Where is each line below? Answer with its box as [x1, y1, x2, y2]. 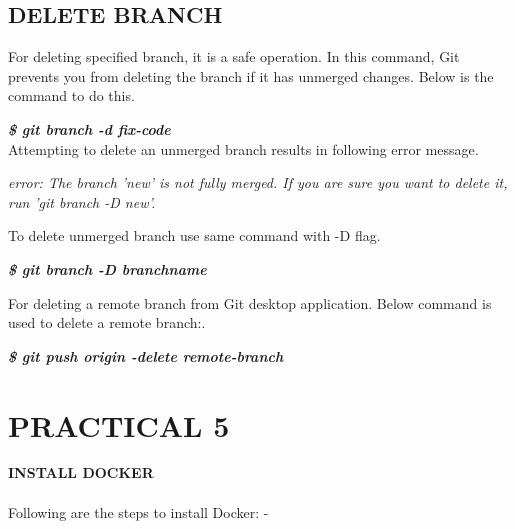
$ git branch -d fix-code [8, 118, 171, 139]
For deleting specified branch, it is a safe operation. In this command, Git [8, 46, 460, 67]
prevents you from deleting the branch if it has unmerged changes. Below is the [8, 65, 494, 86]
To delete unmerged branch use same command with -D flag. [8, 225, 381, 246]
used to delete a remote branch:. [8, 312, 206, 333]
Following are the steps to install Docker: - [8, 501, 269, 522]
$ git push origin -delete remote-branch [8, 345, 284, 366]
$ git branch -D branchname [8, 258, 207, 279]
